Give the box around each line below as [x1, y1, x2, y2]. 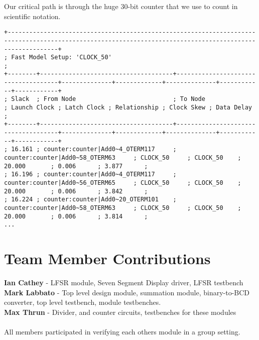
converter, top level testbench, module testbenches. [4, 297, 161, 307]
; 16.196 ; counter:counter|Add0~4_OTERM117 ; [4, 171, 177, 178]
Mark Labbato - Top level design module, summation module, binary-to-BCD [4, 287, 250, 297]
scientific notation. [4, 11, 61, 21]
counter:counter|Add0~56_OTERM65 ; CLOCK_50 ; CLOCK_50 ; [4, 179, 241, 186]
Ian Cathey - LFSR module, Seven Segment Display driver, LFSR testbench [4, 277, 243, 288]
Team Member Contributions [4, 248, 211, 269]
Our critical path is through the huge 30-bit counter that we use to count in [4, 1, 238, 11]
